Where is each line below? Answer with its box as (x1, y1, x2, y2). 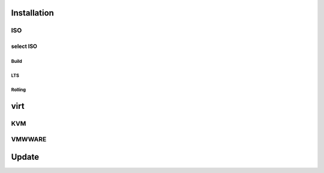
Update (11, 152, 40, 162)
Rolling (11, 87, 26, 93)
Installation (11, 8, 54, 18)
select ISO (11, 43, 37, 50)
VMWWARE (11, 135, 47, 144)
